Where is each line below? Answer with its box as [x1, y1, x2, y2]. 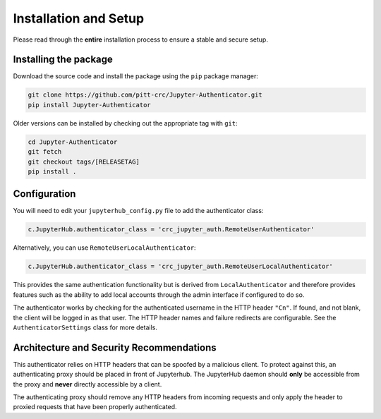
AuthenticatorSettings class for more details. [13, 323, 158, 332]
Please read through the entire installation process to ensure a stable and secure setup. [13, 35, 268, 44]
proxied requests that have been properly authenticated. [13, 403, 177, 411]
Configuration [13, 188, 76, 200]
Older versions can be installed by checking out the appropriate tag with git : [13, 119, 238, 127]
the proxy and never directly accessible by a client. [13, 379, 162, 388]
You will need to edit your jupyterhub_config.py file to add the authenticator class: [13, 207, 264, 215]
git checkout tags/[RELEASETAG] [28, 157, 140, 166]
